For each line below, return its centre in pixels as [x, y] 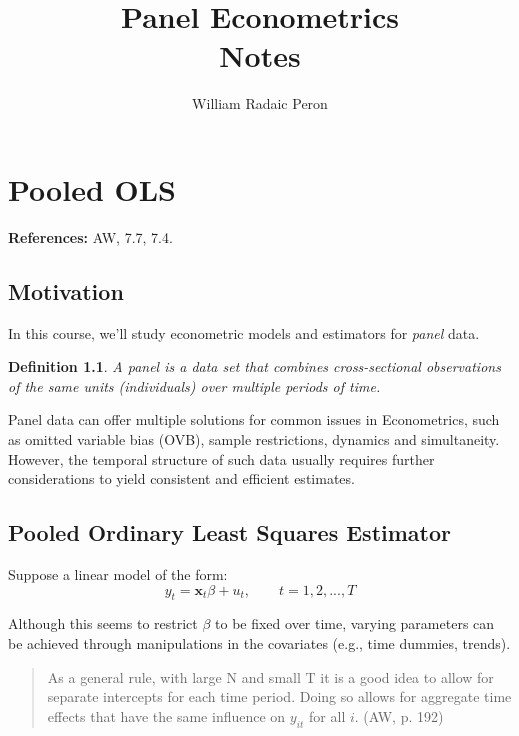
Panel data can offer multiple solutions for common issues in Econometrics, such [254, 419]
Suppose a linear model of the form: [118, 574]
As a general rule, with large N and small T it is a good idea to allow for [270, 676]
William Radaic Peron [260, 103]
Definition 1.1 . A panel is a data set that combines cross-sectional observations [254, 366]
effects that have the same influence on [166, 715]
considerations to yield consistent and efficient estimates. [181, 478]
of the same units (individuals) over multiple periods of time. [194, 385]
